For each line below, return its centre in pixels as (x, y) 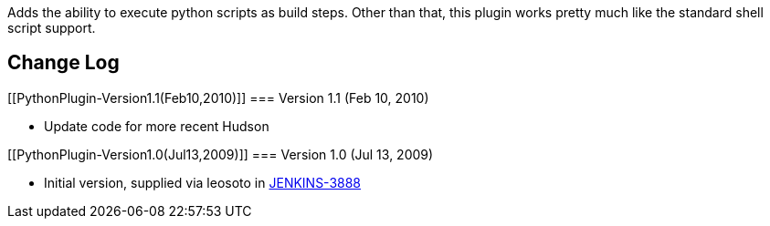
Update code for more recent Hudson (157, 126)
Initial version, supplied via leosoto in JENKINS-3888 (203, 182)
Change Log (63, 63)
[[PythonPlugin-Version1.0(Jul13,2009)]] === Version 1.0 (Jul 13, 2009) (221, 154)
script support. (52, 28)
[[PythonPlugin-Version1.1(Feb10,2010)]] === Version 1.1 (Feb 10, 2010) (218, 98)
